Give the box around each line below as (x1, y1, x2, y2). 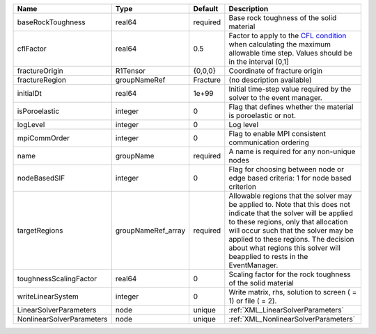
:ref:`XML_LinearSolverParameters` (228, 306, 344, 315)
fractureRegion (17, 75, 66, 85)
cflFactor (17, 44, 47, 53)
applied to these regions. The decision (228, 235, 354, 244)
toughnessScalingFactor (17, 274, 97, 283)
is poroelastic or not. (228, 111, 296, 120)
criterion (228, 182, 257, 191)
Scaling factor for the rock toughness (228, 269, 351, 279)
